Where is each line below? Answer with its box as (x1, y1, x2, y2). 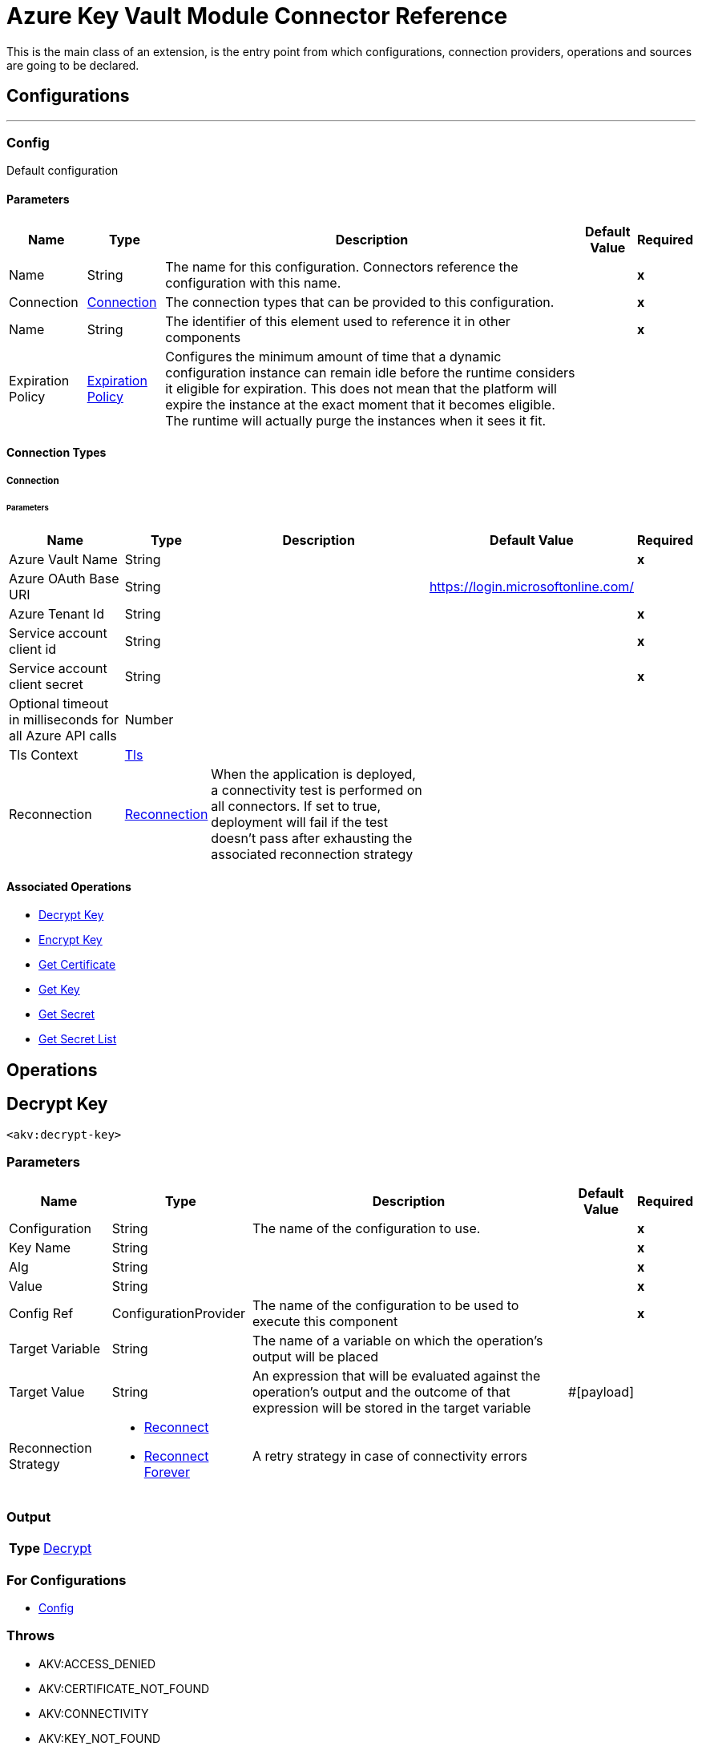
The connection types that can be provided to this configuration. (165, 293, 555, 310)
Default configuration (6, 163, 119, 178)
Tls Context (9, 747, 79, 764)
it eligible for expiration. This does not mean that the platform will (165, 380, 557, 397)
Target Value (9, 1384, 85, 1401)
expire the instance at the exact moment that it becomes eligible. (165, 396, 555, 413)
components (165, 329, 241, 345)
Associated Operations (6, 879, 131, 893)
